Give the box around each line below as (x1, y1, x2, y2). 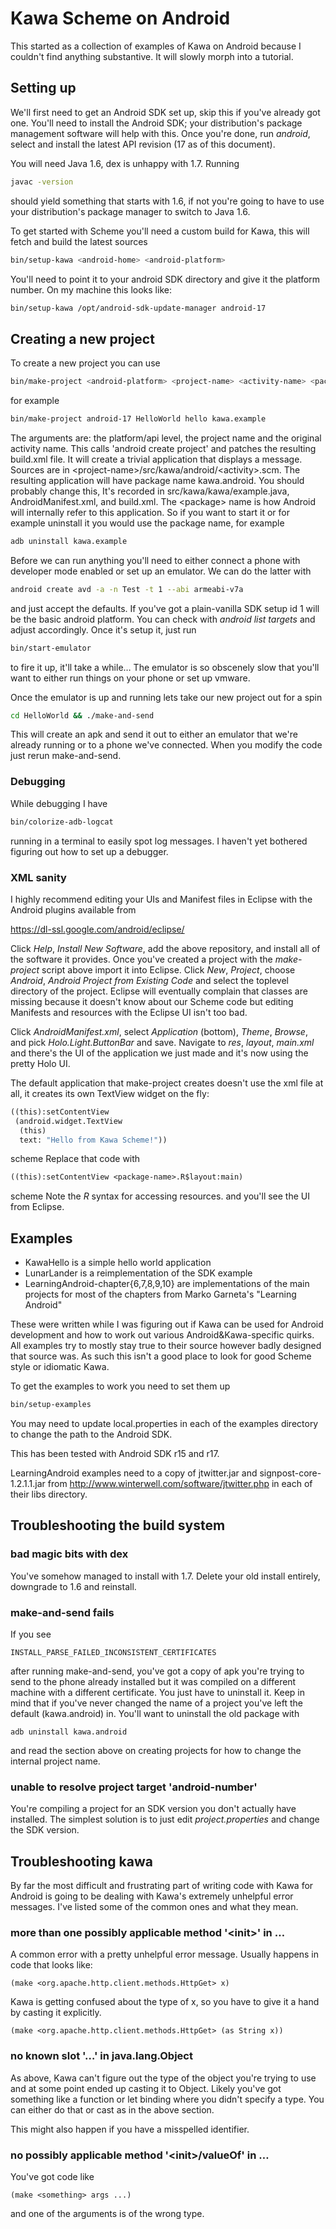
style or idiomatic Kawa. (10, 1361, 110, 1373)
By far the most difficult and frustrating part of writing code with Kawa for (10, 1880, 314, 1892)
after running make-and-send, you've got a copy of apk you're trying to (10, 1665, 305, 1677)
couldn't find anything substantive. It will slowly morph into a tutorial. (10, 50, 294, 62)
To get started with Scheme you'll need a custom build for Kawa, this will (10, 225, 310, 237)
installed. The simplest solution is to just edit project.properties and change (10, 1813, 320, 1826)
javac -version (10, 177, 74, 187)
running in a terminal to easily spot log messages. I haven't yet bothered (10, 835, 308, 847)
